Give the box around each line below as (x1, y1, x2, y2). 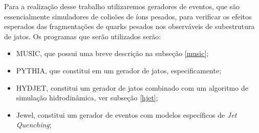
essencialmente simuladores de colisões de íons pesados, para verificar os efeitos (4, 11, 252, 21)
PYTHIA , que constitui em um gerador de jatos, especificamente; (16, 65, 222, 75)
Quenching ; (16, 119, 52, 130)
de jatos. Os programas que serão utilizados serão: (4, 31, 161, 41)
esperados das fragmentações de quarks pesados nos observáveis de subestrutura (4, 21, 255, 32)
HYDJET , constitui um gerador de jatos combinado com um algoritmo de (16, 82, 248, 93)
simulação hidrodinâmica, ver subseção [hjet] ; (16, 92, 158, 103)
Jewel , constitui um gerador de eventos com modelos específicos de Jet (16, 109, 237, 120)
